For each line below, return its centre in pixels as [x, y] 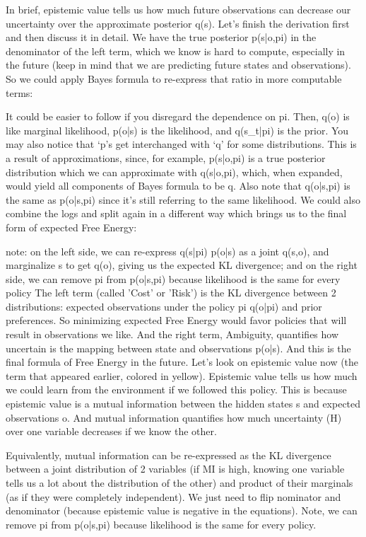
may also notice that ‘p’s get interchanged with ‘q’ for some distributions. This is [181, 144]
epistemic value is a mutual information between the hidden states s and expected [183, 404]
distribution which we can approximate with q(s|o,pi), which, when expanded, [174, 172]
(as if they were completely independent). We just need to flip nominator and [173, 496]
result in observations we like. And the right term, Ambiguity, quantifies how [172, 334]
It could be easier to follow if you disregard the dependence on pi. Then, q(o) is [178, 116]
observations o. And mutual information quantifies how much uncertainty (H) [174, 417]
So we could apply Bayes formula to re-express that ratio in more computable [174, 78]
